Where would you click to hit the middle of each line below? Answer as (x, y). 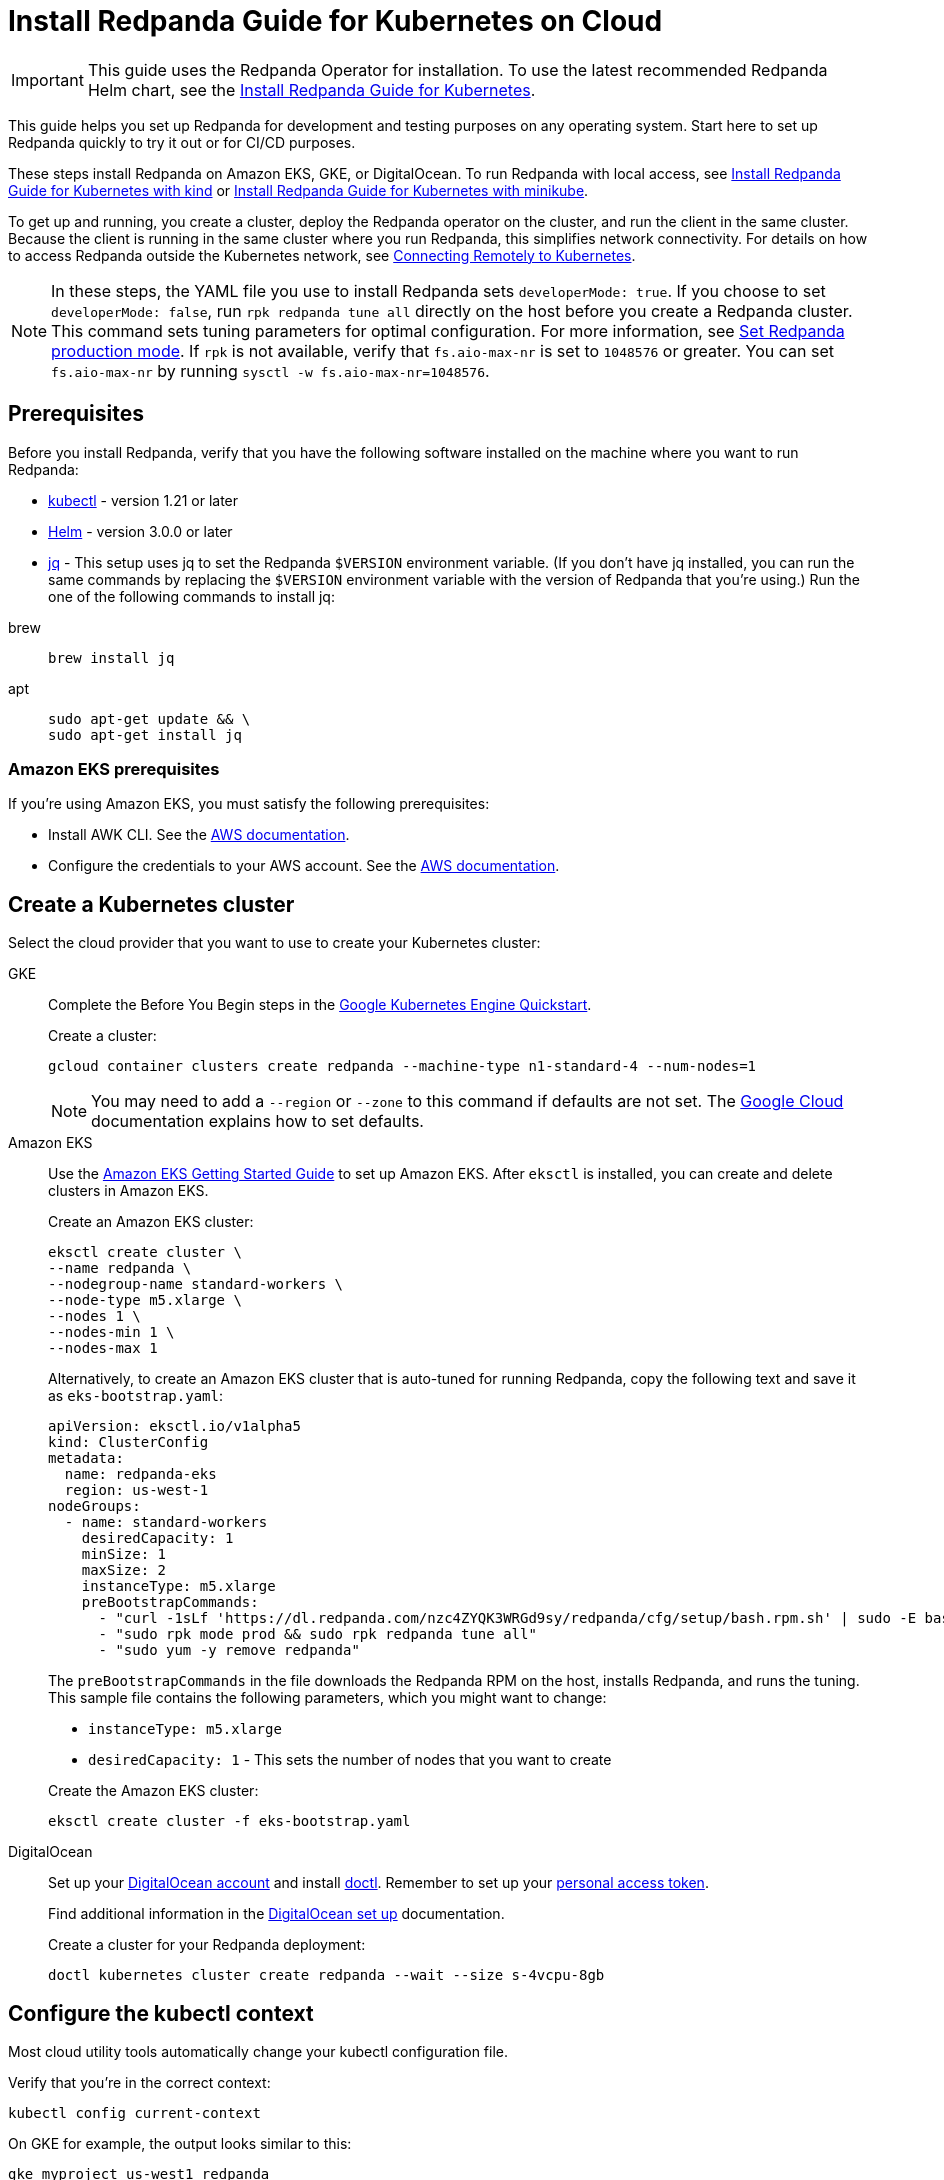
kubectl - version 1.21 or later (143, 500)
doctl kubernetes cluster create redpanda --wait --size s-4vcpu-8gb (326, 1975)
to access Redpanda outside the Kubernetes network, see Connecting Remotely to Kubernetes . (322, 255)
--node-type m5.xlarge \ (145, 1300)
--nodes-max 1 (103, 1348)
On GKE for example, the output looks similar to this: (180, 2144)
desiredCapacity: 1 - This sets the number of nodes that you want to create (350, 1760)
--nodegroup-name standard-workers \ (196, 1284)
